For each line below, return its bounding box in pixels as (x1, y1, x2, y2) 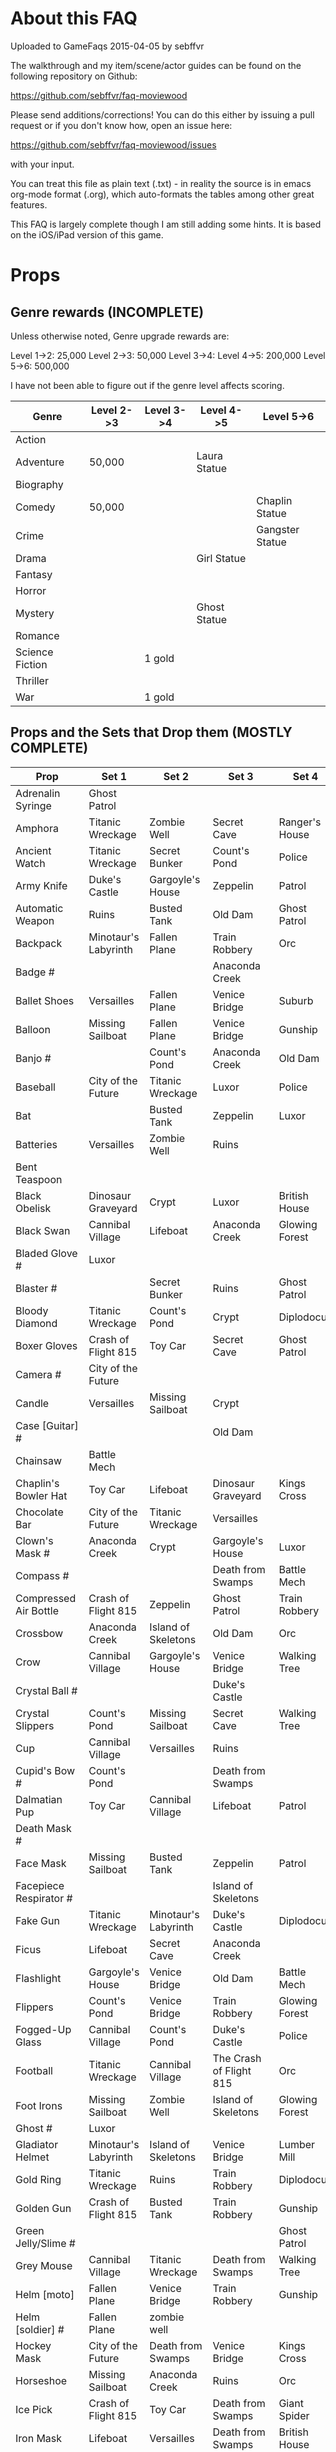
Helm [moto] (15, 2287, 75, 2301)
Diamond (15, 1316, 58, 1330)
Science (15, 645, 54, 659)
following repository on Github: (10, 70, 138, 82)
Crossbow (15, 1626, 64, 1640)
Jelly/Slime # (15, 2236, 76, 2250)
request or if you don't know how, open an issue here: (10, 119, 233, 131)
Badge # (15, 965, 55, 979)
